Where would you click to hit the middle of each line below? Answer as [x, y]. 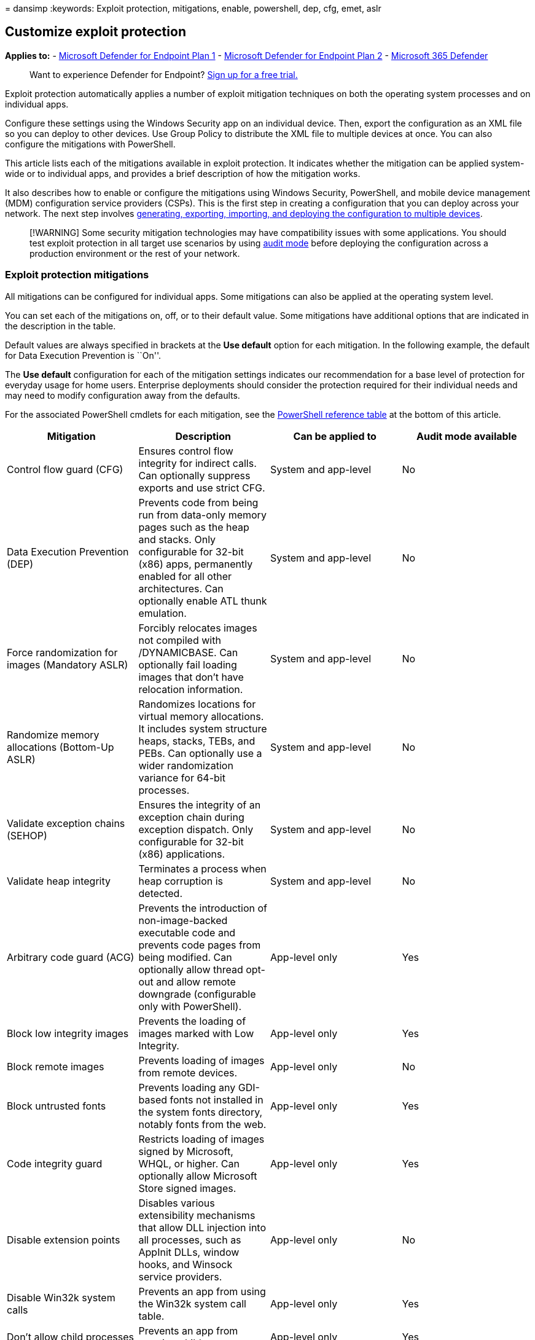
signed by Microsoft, [186, 1151]
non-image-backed [183, 920]
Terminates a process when [202, 868]
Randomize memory [53, 735]
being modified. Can [185, 957]
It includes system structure [203, 728]
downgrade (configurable [197, 994]
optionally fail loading [188, 664]
